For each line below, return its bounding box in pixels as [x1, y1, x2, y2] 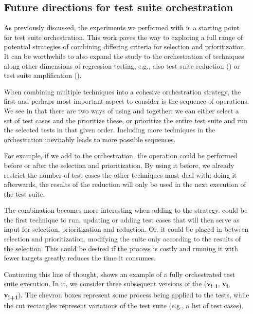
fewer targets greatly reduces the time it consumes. [4, 253, 156, 263]
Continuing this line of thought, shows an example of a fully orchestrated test [4, 269, 235, 279]
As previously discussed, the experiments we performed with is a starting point [4, 22, 240, 33]
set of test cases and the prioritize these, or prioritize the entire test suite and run [4, 115, 248, 125]
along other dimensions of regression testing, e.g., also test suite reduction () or [4, 60, 240, 71]
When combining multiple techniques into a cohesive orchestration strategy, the [4, 86, 241, 96]
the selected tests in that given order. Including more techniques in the [4, 125, 216, 135]
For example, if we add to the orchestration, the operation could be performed [4, 150, 237, 161]
